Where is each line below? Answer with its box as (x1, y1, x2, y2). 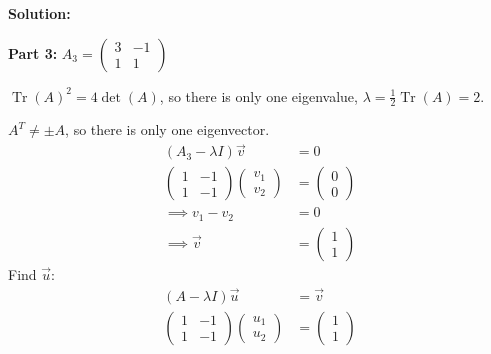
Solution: (8, 3, 71, 23)
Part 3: (8, 42, 58, 63)
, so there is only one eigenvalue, (159, 85, 358, 106)
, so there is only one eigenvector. (65, 119, 270, 140)
